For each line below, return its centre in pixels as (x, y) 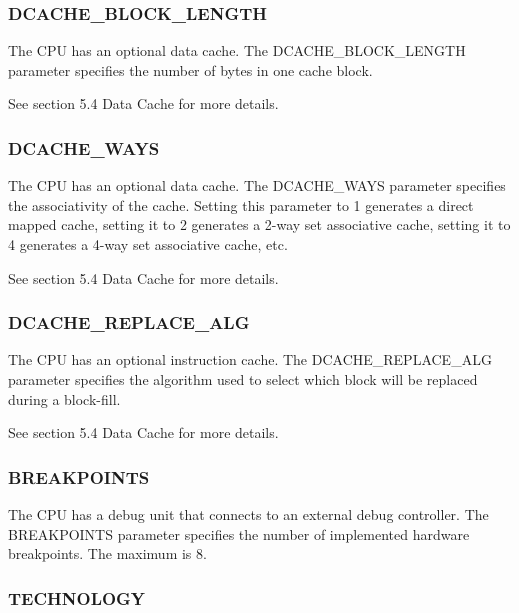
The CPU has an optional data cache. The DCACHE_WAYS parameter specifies (257, 185)
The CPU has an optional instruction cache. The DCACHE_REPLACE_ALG (250, 359)
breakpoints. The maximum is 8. (107, 553)
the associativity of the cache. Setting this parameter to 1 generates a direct (241, 204)
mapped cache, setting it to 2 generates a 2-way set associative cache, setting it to (259, 224)
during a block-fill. (64, 398)
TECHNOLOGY (77, 597)
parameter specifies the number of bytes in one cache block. (190, 69)
